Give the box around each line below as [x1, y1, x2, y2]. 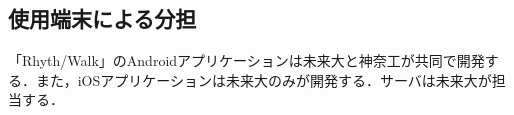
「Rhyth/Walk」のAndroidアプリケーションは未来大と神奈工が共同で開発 [8, 50, 485, 71]
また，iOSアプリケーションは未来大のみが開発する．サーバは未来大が [35, 69, 492, 90]
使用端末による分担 [8, 3, 197, 34]
